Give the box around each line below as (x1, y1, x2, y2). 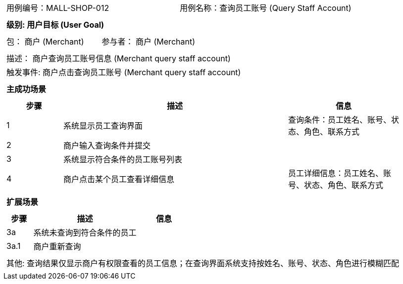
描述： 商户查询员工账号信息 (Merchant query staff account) (6, 53, 231, 63)
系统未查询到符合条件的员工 (33, 228, 137, 237)
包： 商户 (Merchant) (6, 37, 84, 47)
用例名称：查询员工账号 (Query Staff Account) (180, 3, 352, 13)
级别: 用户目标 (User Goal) (6, 20, 104, 30)
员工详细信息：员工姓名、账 (288, 168, 392, 178)
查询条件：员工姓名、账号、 (288, 115, 392, 125)
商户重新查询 (33, 241, 81, 251)
